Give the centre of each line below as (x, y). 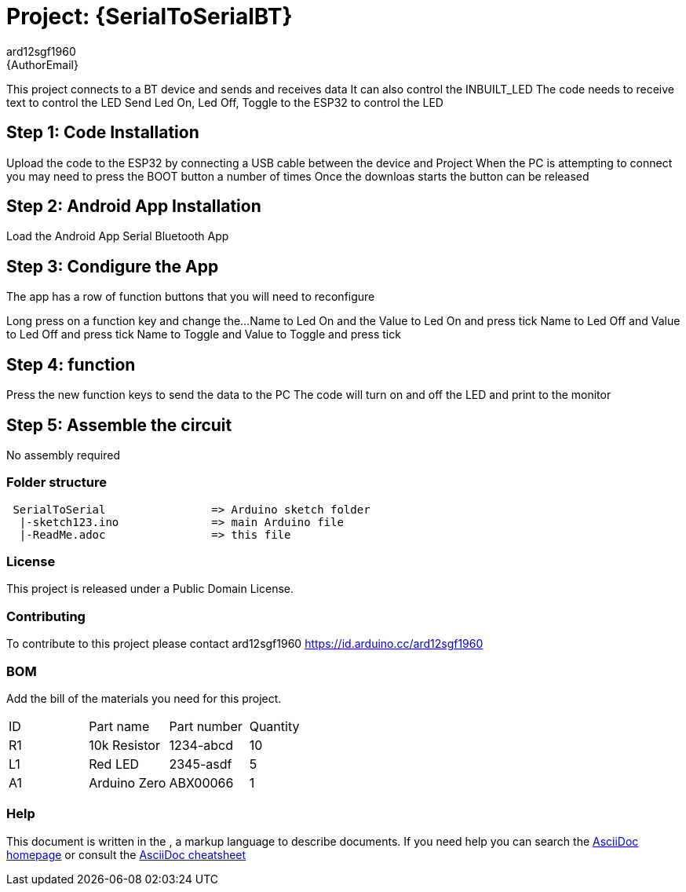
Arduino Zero (128, 782)
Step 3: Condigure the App (113, 266)
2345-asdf (201, 764)
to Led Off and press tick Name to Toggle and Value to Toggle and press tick (204, 334)
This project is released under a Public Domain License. (150, 589)
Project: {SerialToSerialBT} (150, 16)
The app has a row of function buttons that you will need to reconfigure (191, 297)
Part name (119, 726)
